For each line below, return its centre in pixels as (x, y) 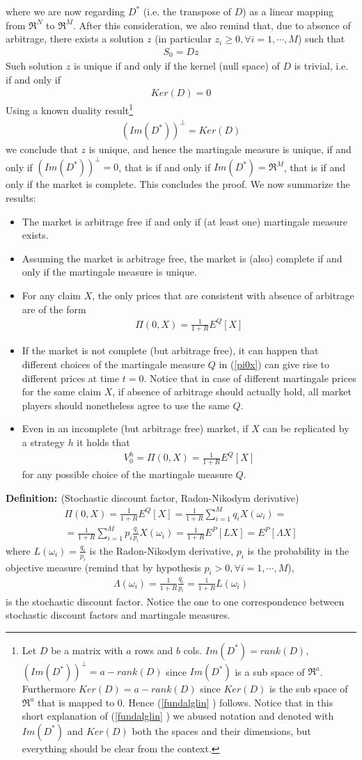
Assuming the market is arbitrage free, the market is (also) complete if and (182, 258)
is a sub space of (270, 671)
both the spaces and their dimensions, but (221, 730)
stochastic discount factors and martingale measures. (118, 615)
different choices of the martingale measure (113, 364)
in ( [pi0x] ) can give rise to (274, 364)
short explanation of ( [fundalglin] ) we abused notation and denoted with (178, 716)
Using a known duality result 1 (69, 109)
